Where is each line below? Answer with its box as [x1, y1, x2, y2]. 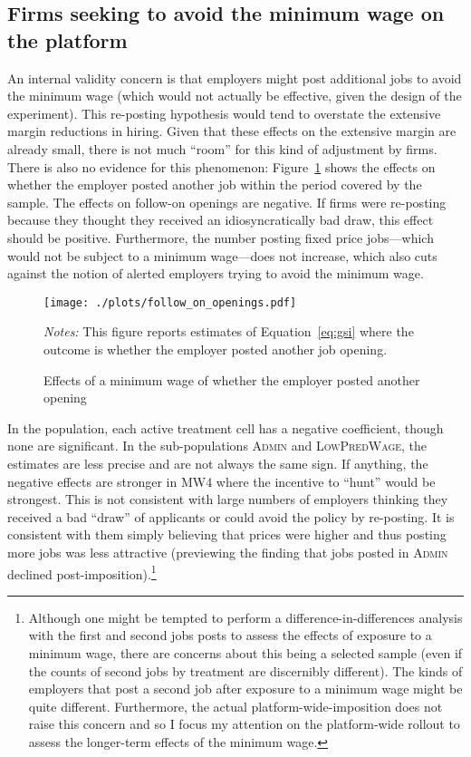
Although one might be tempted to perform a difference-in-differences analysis [28, 607, 463, 626]
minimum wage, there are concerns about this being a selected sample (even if [28, 643, 463, 662]
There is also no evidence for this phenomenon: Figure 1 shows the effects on [7, 157, 436, 176]
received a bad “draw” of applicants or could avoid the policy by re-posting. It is [7, 507, 455, 526]
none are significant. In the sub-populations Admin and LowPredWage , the [7, 436, 428, 455]
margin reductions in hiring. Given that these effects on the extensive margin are [7, 121, 457, 141]
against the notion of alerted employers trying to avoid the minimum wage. [7, 264, 424, 283]
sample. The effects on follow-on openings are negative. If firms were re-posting [7, 192, 447, 211]
